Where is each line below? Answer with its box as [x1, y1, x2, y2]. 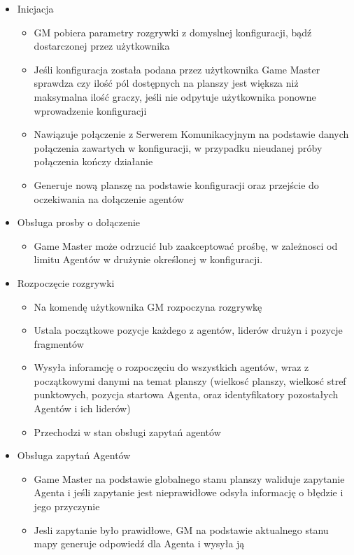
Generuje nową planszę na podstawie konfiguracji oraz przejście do [34, 177, 319, 192]
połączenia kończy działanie [34, 154, 153, 169]
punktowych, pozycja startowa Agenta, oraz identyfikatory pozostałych [34, 387, 339, 402]
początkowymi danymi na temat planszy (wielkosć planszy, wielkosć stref [34, 373, 346, 388]
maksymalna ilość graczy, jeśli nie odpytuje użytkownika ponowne [34, 89, 316, 104]
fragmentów [34, 336, 84, 351]
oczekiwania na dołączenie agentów [34, 191, 184, 206]
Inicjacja [17, 1, 54, 15]
